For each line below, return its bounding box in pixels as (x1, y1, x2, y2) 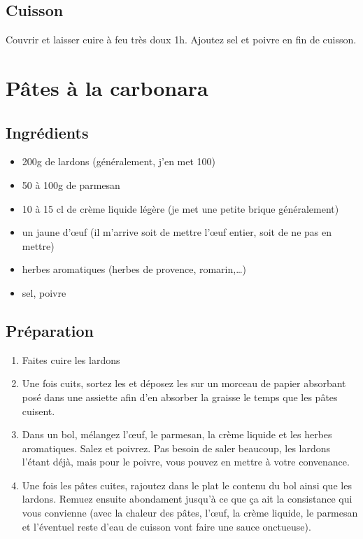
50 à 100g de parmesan (22, 177, 120, 192)
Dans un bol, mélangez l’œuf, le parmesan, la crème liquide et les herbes (22, 427, 332, 442)
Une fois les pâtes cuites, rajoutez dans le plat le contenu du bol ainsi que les (22, 477, 352, 492)
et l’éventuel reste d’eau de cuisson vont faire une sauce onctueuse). (22, 519, 311, 533)
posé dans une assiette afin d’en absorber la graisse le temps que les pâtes (22, 389, 338, 404)
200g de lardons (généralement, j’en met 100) (22, 154, 216, 169)
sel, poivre (22, 285, 66, 300)
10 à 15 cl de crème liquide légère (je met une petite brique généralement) (22, 201, 339, 216)
